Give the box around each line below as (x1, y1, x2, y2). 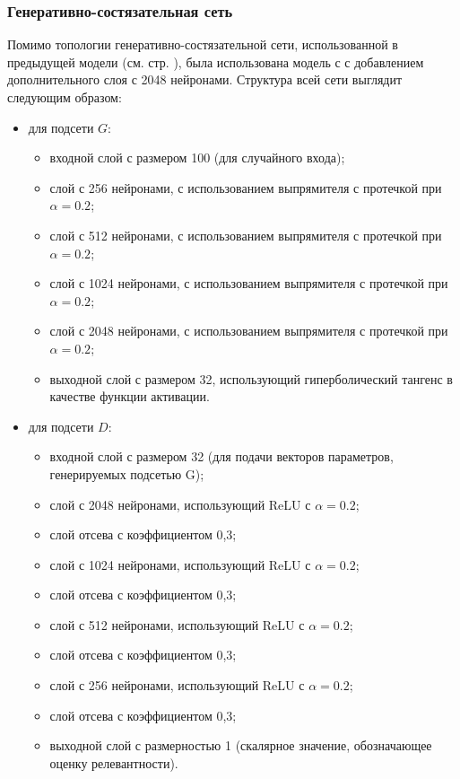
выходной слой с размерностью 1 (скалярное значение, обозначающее (49, 736, 432, 755)
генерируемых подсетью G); (49, 464, 204, 483)
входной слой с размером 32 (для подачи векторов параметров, (49, 447, 394, 466)
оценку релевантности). (49, 753, 178, 772)
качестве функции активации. (49, 387, 210, 406)
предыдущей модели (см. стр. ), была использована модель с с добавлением (7, 52, 424, 71)
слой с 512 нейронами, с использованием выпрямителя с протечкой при (49, 225, 442, 244)
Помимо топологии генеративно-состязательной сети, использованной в (7, 35, 398, 54)
